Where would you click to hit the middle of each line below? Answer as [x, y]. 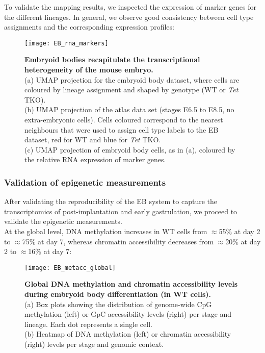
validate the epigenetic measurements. [63, 221]
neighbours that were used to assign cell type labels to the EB [122, 129]
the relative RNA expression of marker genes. [95, 159]
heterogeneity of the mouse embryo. [89, 70]
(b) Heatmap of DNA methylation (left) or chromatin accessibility [128, 334]
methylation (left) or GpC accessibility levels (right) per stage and [128, 314]
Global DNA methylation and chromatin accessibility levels [131, 284]
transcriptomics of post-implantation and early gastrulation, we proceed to [121, 211]
